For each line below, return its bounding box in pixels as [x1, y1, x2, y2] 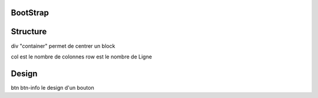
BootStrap [11, 8, 49, 18]
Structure [11, 27, 47, 37]
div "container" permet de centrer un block [11, 42, 115, 50]
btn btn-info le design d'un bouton [11, 84, 94, 91]
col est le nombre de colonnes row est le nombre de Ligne [11, 53, 153, 60]
